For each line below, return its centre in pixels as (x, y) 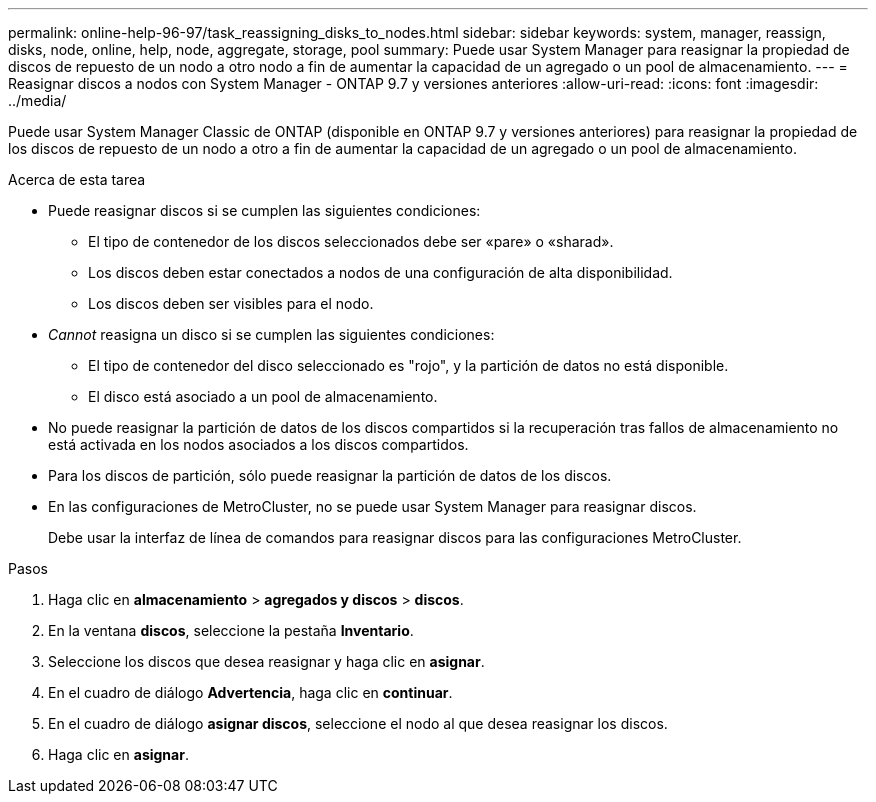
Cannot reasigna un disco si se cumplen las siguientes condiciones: (271, 334)
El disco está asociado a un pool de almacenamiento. (263, 396)
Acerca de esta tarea (77, 179)
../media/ (37, 100)
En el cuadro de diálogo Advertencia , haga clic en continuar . (250, 692)
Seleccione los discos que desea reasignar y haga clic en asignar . (266, 661)
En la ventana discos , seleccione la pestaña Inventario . (231, 630)
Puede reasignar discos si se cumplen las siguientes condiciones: (264, 210)
